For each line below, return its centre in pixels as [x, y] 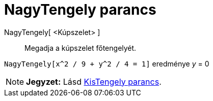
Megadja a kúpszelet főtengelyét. [81, 48]
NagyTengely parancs [80, 10]
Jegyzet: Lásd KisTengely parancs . [94, 81]
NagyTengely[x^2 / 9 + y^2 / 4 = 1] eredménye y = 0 [107, 63]
